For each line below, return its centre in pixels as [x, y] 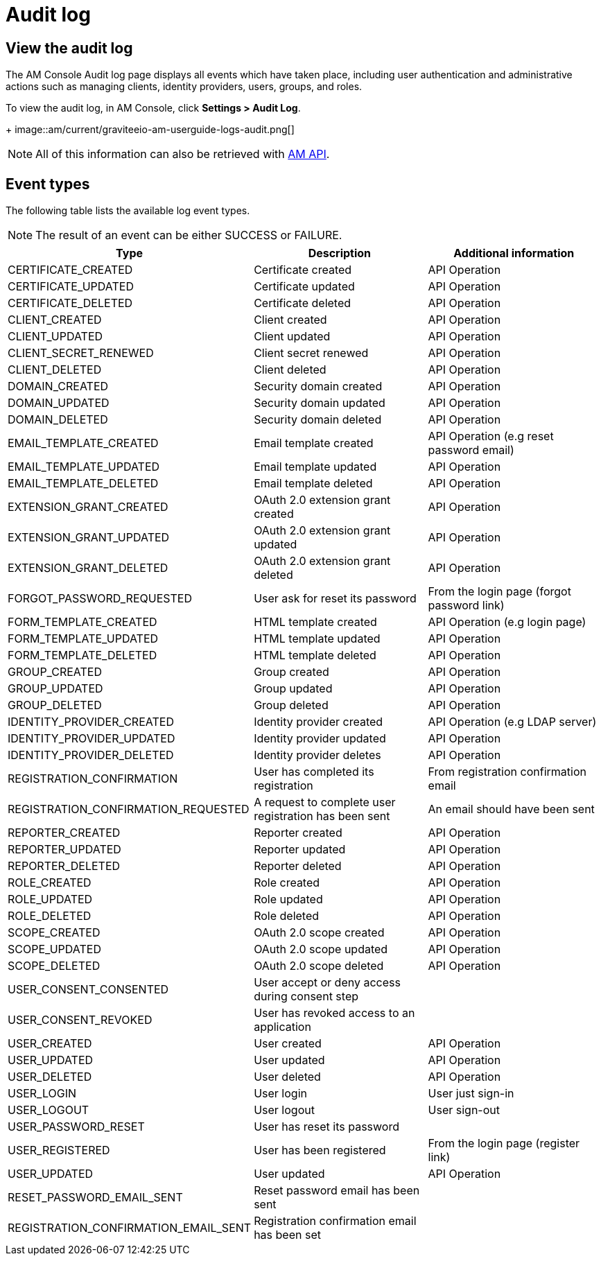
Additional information [514, 253]
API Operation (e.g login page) [507, 622]
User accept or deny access [327, 983]
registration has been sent [322, 816]
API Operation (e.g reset [491, 436]
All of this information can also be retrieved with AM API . [183, 154]
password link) [466, 606]
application [282, 1027]
